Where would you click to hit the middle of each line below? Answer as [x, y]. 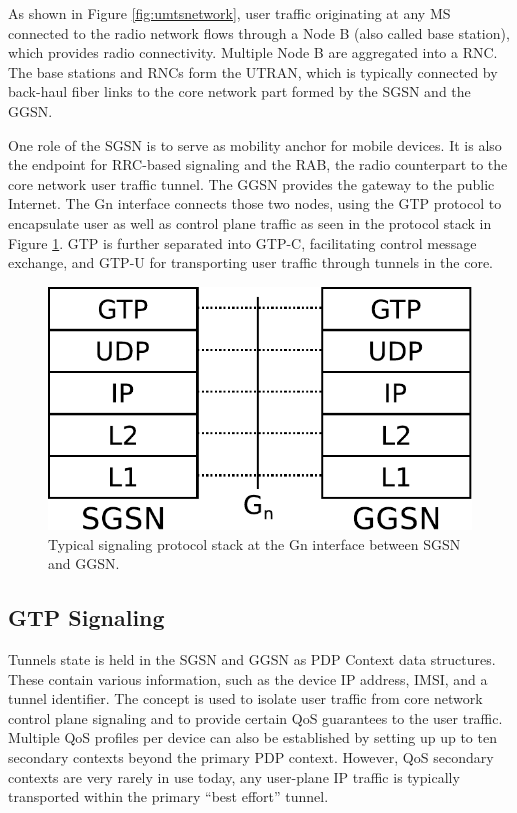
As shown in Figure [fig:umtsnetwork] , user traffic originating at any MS [229, 13]
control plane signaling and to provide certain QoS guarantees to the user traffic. [255, 717]
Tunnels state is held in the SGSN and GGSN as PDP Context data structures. [252, 659]
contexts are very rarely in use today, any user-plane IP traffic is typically [234, 776]
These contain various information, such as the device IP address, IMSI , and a [248, 678]
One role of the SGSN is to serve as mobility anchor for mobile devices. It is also [255, 144]
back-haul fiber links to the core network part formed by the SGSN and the [239, 91]
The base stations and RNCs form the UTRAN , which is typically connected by [253, 71]
